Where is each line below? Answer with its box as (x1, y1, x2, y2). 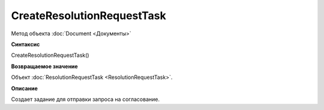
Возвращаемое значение (11, 63, 78, 70)
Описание (11, 84, 38, 92)
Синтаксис (11, 41, 40, 48)
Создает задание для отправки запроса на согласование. (11, 96, 160, 103)
